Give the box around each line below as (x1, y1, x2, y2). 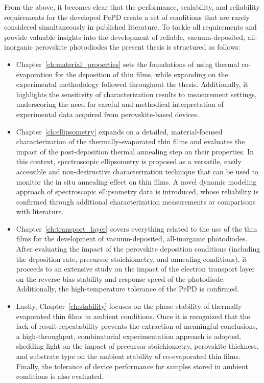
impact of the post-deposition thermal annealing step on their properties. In (16, 146, 254, 156)
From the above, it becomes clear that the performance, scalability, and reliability (4, 2, 260, 12)
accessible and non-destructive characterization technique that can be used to (16, 166, 258, 176)
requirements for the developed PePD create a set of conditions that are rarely (4, 11, 250, 22)
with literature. (16, 206, 64, 217)
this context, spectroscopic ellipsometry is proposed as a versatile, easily (16, 156, 242, 167)
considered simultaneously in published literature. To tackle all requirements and (4, 21, 257, 32)
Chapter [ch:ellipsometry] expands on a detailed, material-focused (16, 126, 223, 137)
